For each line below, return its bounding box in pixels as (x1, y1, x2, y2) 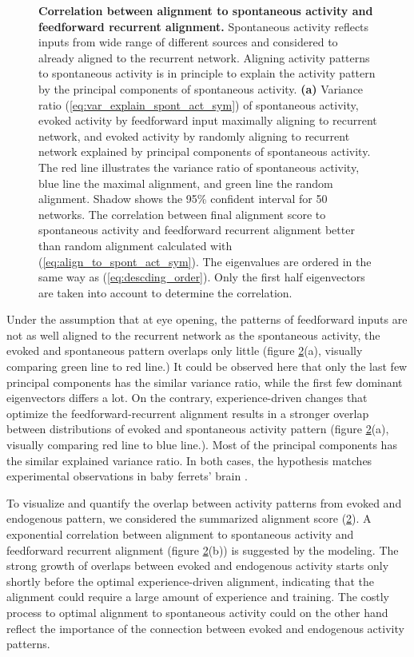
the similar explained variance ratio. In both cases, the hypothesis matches (6, 452, 372, 468)
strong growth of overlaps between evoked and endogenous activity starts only (6, 557, 389, 574)
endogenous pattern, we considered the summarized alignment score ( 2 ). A (6, 510, 372, 527)
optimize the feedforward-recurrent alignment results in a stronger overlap (6, 404, 369, 421)
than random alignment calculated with (38, 237, 233, 253)
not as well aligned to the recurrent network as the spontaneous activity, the (6, 326, 380, 343)
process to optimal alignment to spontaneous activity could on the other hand (6, 603, 388, 620)
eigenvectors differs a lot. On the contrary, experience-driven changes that (6, 389, 368, 406)
